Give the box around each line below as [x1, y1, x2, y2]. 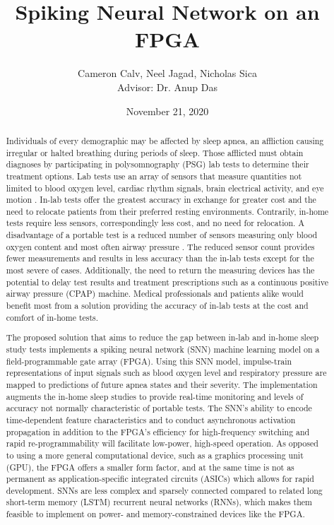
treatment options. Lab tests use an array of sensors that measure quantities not [6, 170, 302, 182]
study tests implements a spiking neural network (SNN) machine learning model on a [6, 343, 320, 355]
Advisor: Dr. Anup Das [117, 79, 217, 94]
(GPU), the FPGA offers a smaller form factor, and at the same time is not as [6, 461, 294, 473]
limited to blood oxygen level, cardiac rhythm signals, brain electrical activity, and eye [6, 182, 324, 194]
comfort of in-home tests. [6, 311, 99, 323]
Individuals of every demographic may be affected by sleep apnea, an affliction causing [6, 134, 324, 146]
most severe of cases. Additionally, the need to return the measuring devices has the [6, 264, 315, 276]
